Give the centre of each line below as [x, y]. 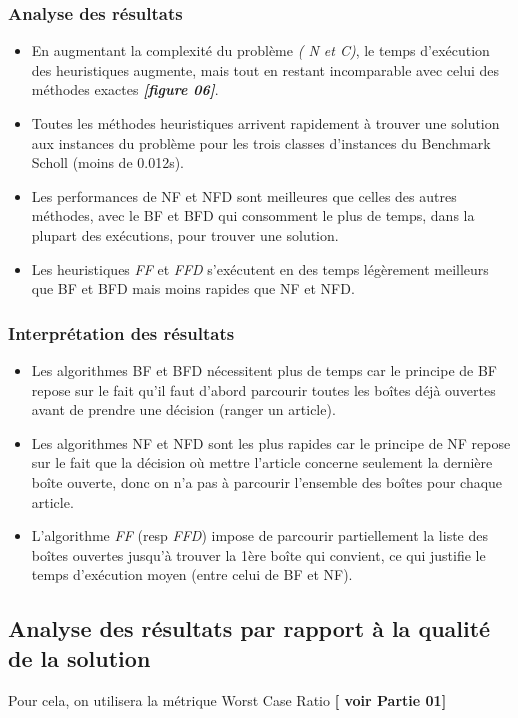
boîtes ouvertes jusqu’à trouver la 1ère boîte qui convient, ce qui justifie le [258, 554]
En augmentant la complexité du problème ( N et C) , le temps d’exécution [260, 50]
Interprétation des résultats [121, 332]
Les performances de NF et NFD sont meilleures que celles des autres [244, 195]
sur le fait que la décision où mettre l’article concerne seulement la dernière [262, 462]
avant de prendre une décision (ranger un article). [183, 409]
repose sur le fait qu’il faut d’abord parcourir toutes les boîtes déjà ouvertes [263, 389]
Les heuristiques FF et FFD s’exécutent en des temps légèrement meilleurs [260, 268]
